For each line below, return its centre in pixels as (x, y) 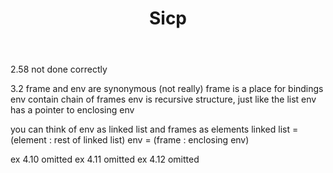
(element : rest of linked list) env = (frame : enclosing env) (130, 140)
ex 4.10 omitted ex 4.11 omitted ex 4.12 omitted (105, 159)
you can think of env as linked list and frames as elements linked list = (154, 129)
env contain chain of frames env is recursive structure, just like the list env (163, 99)
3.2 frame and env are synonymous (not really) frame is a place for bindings (167, 89)
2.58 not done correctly (59, 69)
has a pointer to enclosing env (72, 110)
